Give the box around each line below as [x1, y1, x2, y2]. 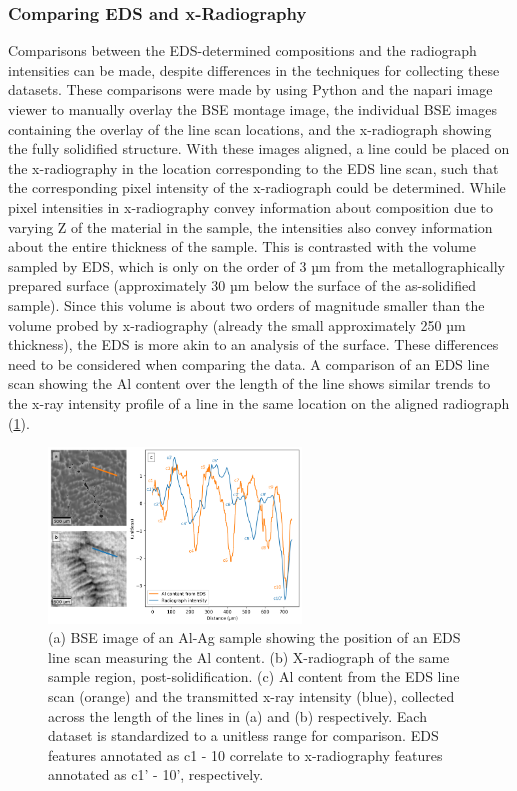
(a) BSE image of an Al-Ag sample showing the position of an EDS [48, 627, 461, 648]
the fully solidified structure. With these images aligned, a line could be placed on [8, 138, 510, 159]
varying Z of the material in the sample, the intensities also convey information [8, 216, 493, 237]
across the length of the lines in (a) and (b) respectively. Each [48, 705, 427, 726]
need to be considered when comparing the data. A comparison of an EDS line [8, 353, 490, 374]
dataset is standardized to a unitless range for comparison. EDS [48, 725, 439, 746]
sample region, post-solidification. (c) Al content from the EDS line [48, 666, 460, 687]
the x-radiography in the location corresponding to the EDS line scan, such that [8, 157, 499, 178]
